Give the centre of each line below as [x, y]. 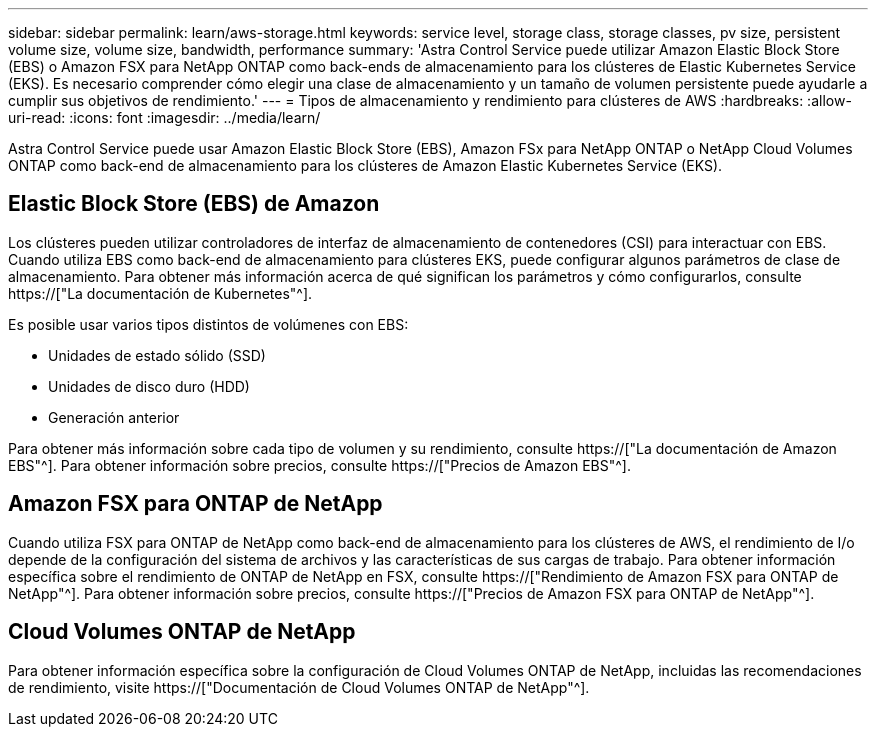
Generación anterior [114, 417]
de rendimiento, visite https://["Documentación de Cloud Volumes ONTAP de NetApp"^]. [299, 687]
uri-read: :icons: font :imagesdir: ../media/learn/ [164, 117]
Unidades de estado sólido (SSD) [157, 355]
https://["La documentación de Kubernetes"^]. [160, 293]
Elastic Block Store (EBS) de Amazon [194, 204]
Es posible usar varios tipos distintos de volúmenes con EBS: [208, 324]
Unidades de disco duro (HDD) [149, 386]
